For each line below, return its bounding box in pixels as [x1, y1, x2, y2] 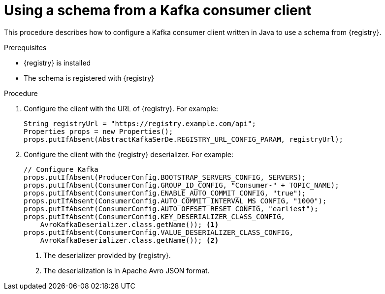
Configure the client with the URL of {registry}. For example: [24, 104, 219, 113]
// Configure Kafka [24, 165, 98, 173]
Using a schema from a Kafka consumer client [4, 2, 312, 19]
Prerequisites [4, 43, 47, 52]
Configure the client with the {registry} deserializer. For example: [24, 150, 234, 159]
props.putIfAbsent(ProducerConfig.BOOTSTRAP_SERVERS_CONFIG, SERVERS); [24, 173, 306, 181]
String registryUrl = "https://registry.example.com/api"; [24, 119, 257, 128]
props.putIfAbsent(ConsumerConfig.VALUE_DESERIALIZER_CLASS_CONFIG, [24, 228, 293, 236]
